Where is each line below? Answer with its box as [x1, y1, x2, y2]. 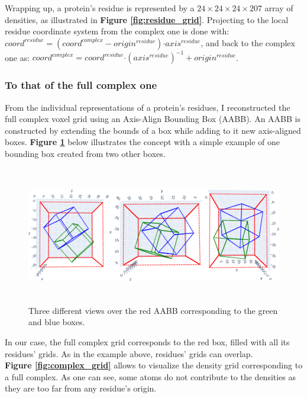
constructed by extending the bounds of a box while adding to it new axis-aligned [5, 124, 301, 136]
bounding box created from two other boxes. [5, 147, 166, 159]
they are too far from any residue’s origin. [5, 382, 157, 394]
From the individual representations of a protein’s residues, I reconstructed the [5, 101, 290, 113]
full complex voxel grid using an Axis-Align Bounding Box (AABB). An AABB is [5, 113, 300, 125]
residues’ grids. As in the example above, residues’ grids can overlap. [5, 347, 253, 360]
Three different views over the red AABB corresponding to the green [28, 304, 278, 316]
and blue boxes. [28, 316, 85, 328]
